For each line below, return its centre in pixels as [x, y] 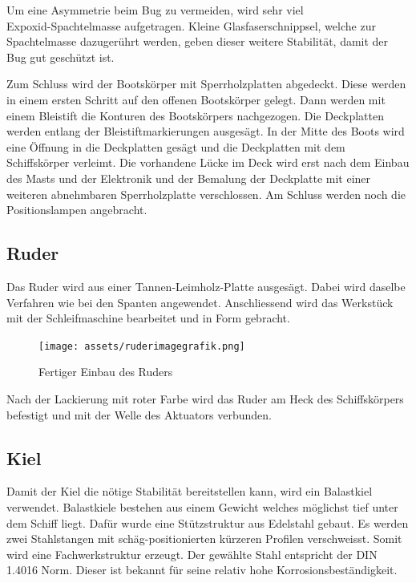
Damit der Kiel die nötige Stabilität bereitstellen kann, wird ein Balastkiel [190, 491]
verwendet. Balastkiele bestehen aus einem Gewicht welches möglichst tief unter [202, 506]
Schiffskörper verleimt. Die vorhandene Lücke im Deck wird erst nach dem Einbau [208, 162]
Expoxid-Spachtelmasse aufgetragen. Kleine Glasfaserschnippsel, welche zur [191, 25]
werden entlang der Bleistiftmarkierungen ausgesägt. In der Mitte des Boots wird [206, 131]
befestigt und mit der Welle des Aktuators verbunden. [139, 414]
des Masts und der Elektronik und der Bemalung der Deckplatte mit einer [189, 178]
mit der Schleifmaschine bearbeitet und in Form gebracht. [148, 318]
